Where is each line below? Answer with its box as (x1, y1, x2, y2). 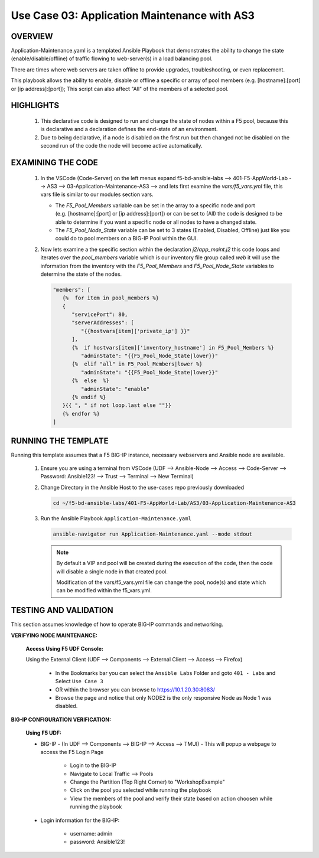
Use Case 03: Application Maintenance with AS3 (11, 9, 255, 22)
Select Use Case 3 (55, 678, 103, 685)
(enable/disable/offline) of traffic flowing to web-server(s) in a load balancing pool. (11, 55, 213, 62)
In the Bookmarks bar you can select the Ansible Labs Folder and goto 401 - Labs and (55, 669, 276, 676)
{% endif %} (71, 393, 106, 400)
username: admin (70, 830, 113, 837)
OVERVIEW (11, 31, 53, 41)
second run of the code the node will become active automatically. (40, 142, 203, 149)
